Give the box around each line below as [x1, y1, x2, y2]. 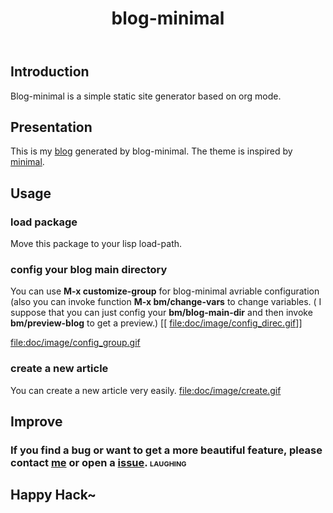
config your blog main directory [10, 263, 168, 277]
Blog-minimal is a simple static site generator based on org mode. [10, 90, 282, 102]
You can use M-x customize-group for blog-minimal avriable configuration [10, 285, 320, 297]
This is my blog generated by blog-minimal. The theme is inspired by [10, 145, 293, 157]
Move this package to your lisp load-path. [10, 238, 183, 250]
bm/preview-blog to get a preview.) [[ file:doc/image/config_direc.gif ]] [10, 317, 303, 329]
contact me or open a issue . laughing [10, 456, 187, 470]
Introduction [10, 63, 90, 81]
